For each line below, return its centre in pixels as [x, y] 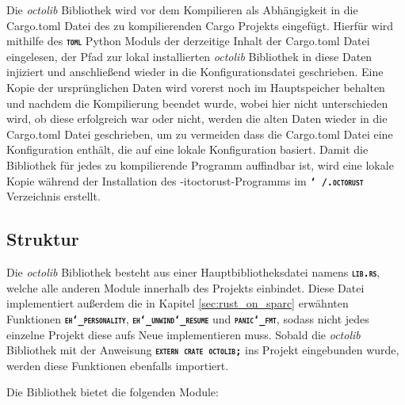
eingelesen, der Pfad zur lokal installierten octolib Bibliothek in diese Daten [189, 56]
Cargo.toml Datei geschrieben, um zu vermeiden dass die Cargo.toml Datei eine [200, 134]
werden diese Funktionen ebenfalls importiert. [118, 365]
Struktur [43, 239]
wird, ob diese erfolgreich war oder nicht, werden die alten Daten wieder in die [197, 118]
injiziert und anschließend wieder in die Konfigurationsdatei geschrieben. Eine [195, 72]
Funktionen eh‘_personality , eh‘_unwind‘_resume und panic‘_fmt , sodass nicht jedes [188, 318]
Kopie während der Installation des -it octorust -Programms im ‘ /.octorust [185, 180]
